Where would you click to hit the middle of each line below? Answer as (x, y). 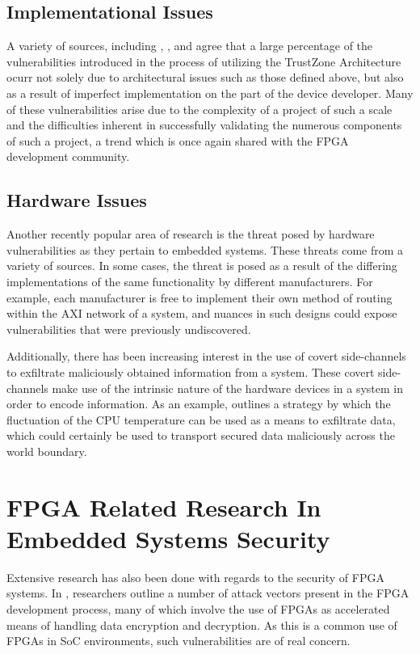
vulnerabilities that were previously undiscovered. (129, 329)
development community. (68, 156)
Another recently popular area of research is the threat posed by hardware (191, 234)
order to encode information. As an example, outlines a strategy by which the (199, 404)
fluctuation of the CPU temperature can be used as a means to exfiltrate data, (201, 419)
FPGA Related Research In (164, 506)
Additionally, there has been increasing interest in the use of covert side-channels (206, 356)
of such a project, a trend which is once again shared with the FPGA (178, 140)
